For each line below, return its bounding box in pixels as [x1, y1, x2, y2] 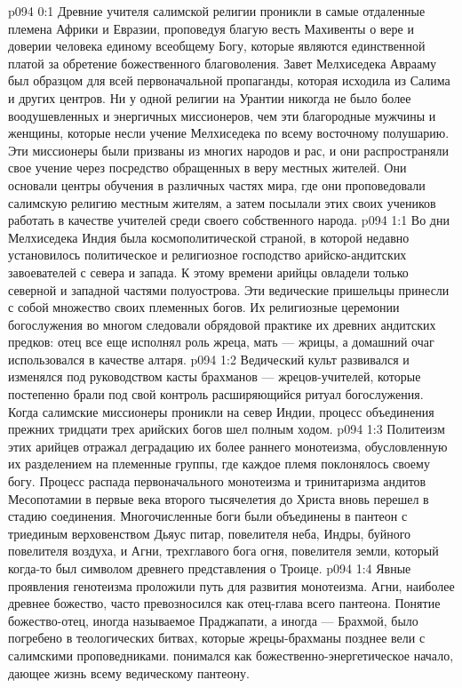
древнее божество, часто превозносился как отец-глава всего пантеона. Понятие [8, 594, 441, 612]
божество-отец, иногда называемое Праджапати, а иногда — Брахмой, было [8, 611, 418, 629]
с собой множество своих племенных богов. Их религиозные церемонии [8, 298, 400, 316]
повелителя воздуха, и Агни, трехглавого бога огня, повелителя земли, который [8, 541, 439, 560]
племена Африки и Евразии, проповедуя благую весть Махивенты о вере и [8, 19, 414, 37]
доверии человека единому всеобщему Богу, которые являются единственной [8, 36, 426, 55]
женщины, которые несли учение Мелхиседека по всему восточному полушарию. [8, 124, 450, 142]
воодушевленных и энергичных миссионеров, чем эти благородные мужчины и [8, 106, 436, 124]
